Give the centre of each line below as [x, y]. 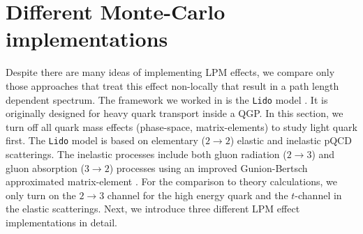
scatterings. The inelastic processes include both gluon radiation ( [146, 154]
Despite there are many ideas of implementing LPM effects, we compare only [170, 72]
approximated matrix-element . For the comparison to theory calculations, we [171, 181]
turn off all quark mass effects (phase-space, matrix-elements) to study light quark [181, 126]
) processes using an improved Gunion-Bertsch [208, 167]
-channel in [318, 195]
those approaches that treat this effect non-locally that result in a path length [172, 85]
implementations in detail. [61, 222]
